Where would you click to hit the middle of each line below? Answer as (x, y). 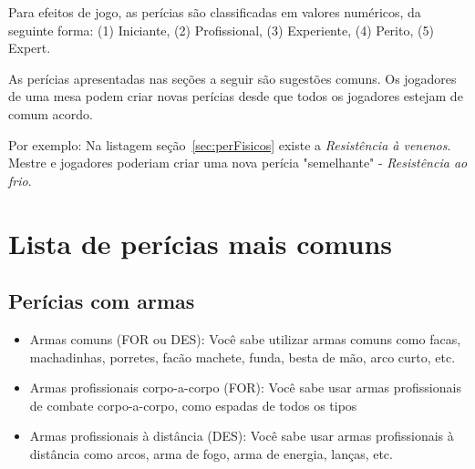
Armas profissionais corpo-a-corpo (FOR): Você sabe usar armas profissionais (245, 387)
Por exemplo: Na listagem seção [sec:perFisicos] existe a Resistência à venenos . (230, 144)
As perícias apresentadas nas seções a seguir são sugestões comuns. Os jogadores (232, 78)
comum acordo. (51, 113)
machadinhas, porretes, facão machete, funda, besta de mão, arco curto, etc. (243, 357)
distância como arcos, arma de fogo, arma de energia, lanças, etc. (211, 453)
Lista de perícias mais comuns (201, 243)
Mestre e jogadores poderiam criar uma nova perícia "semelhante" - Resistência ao (238, 163)
